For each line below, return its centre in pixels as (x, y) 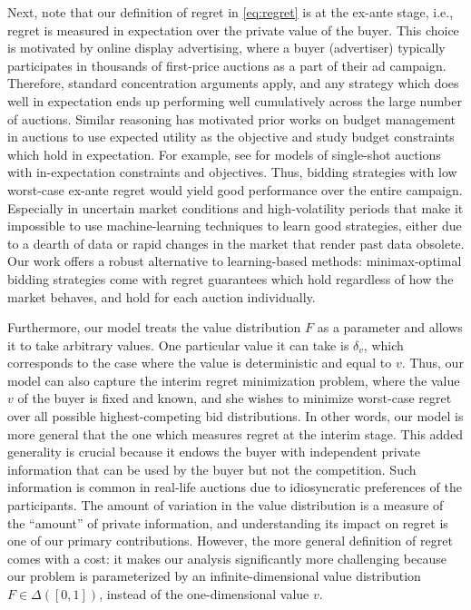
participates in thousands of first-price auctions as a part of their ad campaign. (227, 65)
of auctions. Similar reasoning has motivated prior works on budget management (232, 118)
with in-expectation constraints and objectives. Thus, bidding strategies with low (232, 172)
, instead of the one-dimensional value (204, 594)
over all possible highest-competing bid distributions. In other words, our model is (235, 416)
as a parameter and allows (390, 327)
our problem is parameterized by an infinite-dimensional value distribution (214, 576)
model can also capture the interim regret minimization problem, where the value (234, 380)
